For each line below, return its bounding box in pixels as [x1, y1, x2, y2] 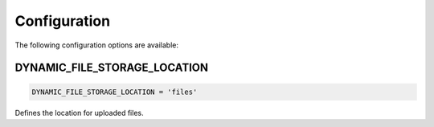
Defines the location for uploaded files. [14, 108, 144, 117]
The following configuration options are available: [14, 40, 179, 50]
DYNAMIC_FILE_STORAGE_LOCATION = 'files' [31, 87, 198, 96]
